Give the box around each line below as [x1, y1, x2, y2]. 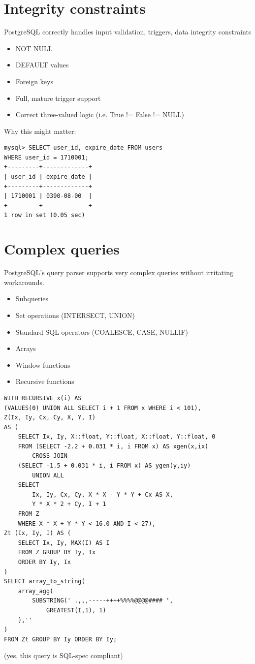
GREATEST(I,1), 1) [46, 606, 106, 614]
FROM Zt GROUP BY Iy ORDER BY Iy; [4, 635, 117, 643]
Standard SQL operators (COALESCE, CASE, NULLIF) [15, 326, 189, 337]
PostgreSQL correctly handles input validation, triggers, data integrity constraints [4, 27, 252, 37]
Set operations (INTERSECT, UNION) [15, 310, 135, 320]
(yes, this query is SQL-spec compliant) [4, 650, 123, 661]
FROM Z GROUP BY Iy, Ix [18, 549, 96, 556]
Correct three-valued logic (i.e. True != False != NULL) [15, 109, 185, 120]
